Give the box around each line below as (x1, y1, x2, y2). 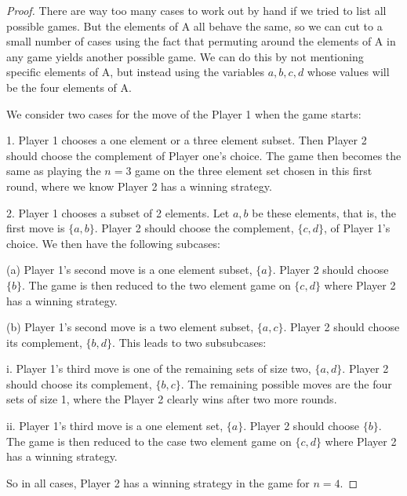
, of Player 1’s (323, 220, 391, 236)
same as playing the (6, 162, 101, 179)
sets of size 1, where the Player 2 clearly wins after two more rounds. (6, 391, 337, 407)
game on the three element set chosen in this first (135, 162, 372, 179)
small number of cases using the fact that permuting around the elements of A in (6, 33, 396, 49)
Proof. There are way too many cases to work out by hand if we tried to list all (6, 2, 387, 18)
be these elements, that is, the (252, 204, 396, 221)
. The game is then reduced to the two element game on (22, 276, 291, 293)
